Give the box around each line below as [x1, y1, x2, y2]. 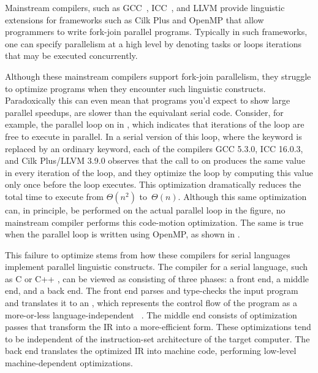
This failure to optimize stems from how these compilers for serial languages [5, 248, 290, 261]
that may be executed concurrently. [5, 49, 138, 62]
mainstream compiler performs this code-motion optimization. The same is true [5, 215, 304, 228]
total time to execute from [5, 190, 104, 202]
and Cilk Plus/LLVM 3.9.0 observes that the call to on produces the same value [5, 154, 305, 167]
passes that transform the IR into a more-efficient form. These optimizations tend [5, 320, 311, 333]
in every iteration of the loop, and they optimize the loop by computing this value [5, 166, 313, 179]
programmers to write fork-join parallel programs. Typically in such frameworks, [5, 25, 308, 38]
